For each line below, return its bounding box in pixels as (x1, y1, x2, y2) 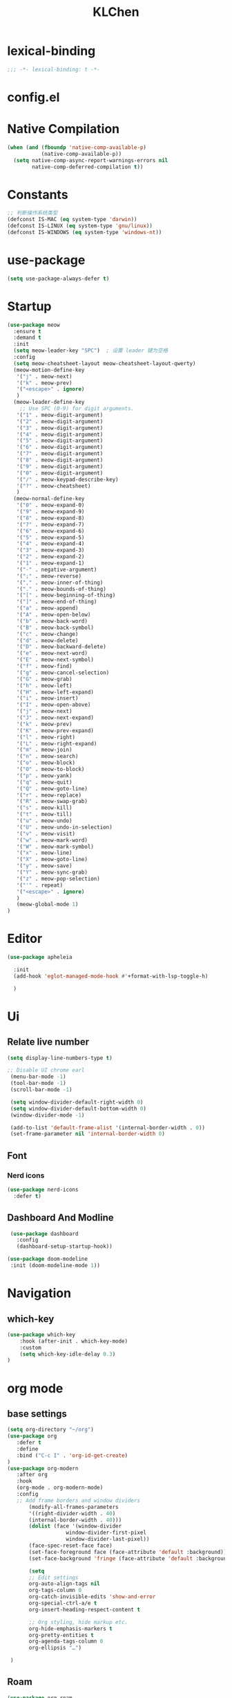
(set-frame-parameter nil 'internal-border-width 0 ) (10, 1131, 166, 1138)
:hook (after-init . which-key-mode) (19, 1338, 128, 1345)
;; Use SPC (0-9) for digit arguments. (19, 405, 135, 412)
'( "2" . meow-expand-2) (16, 554, 85, 560)
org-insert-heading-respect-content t (28, 1606, 140, 1613)
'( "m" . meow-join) (16, 746, 72, 754)
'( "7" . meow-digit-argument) (16, 450, 104, 457)
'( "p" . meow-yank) (16, 772, 72, 779)
